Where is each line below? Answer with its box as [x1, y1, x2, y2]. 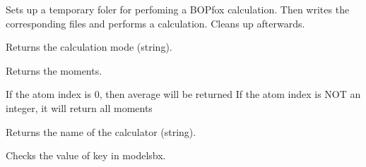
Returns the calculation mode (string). [6, 39, 172, 54]
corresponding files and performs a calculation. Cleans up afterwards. [6, 16, 305, 30]
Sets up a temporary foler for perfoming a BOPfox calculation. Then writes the [6, 2, 350, 16]
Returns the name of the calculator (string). [6, 124, 196, 139]
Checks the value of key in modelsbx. [6, 148, 166, 163]
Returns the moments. [6, 63, 102, 78]
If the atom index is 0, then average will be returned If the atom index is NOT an [6, 87, 361, 101]
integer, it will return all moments [6, 100, 153, 115]
